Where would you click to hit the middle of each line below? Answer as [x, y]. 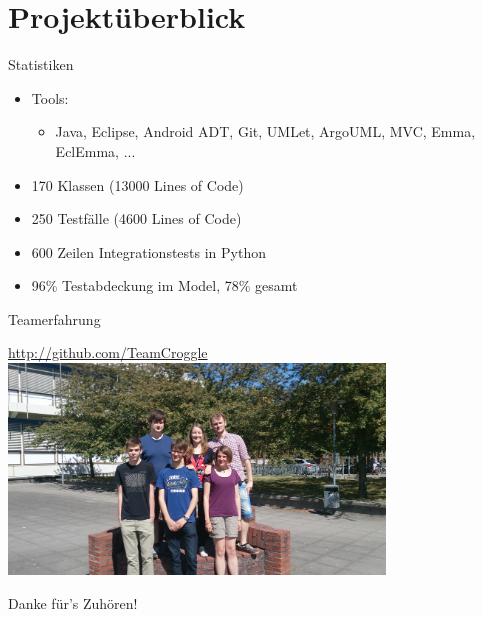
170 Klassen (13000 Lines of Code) [137, 184]
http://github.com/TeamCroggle [108, 352]
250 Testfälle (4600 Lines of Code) [136, 218]
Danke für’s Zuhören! [73, 602]
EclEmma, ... [95, 150]
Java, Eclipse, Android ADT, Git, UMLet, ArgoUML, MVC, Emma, [265, 131]
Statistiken [41, 64]
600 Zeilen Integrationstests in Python [148, 251]
